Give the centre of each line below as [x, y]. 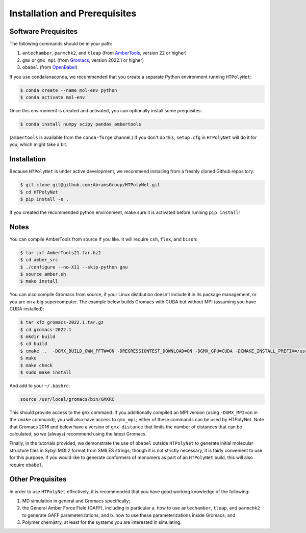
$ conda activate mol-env [53, 97]
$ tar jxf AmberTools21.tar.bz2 [61, 252]
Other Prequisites [38, 479]
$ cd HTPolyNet [39, 192]
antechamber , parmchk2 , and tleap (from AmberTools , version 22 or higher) [105, 53]
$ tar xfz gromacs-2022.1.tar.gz [62, 322]
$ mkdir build [38, 336]
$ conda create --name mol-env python [69, 90]
